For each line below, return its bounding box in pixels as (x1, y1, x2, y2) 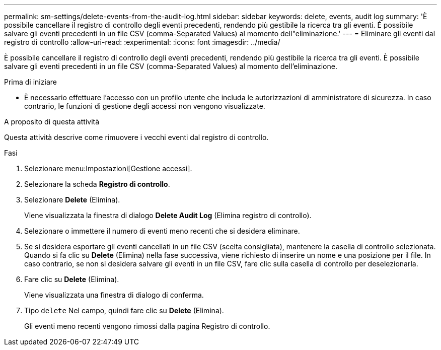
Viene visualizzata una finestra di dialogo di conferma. (24, 291, 204, 299)
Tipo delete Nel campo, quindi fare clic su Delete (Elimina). (24, 306, 224, 315)
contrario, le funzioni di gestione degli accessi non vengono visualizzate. (24, 102, 265, 110)
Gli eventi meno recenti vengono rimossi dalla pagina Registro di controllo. (24, 322, 270, 330)
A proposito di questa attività (4, 117, 100, 126)
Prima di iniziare (4, 78, 57, 86)
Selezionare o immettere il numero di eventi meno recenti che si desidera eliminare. (24, 227, 300, 235)
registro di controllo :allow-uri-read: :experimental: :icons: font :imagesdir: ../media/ (4, 38, 280, 46)
